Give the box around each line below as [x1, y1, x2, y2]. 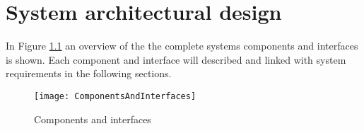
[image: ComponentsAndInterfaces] [34, 91, 196, 101]
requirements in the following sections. [6, 66, 172, 81]
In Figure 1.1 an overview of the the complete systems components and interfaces [6, 38, 358, 53]
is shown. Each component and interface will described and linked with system [6, 52, 346, 67]
